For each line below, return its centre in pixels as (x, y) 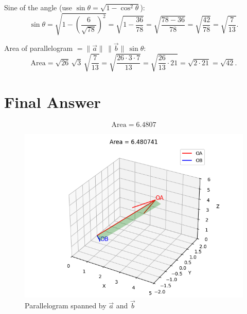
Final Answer (52, 101)
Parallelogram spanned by (66, 306)
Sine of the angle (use (38, 7)
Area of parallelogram (39, 48)
